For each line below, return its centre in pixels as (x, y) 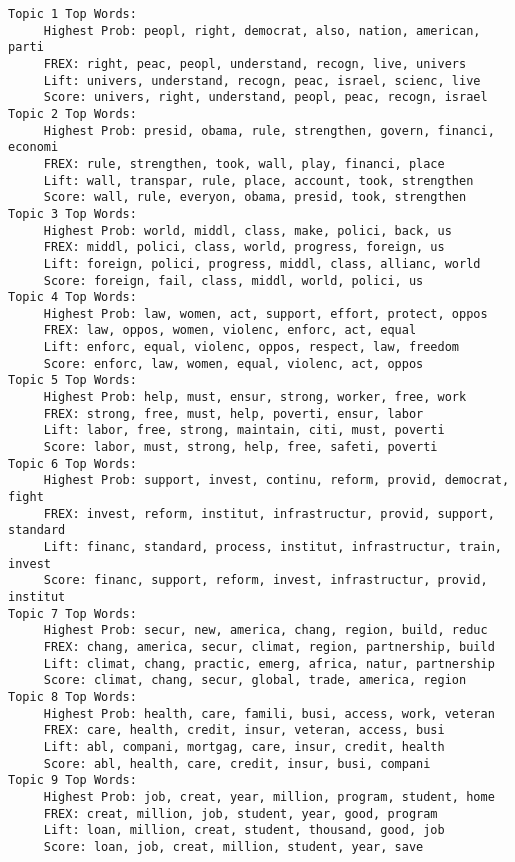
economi (33, 147)
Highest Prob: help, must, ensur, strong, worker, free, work (255, 397)
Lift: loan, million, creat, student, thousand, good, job (244, 830)
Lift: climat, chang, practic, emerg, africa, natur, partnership (269, 663)
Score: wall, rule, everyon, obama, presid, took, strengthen (255, 197)
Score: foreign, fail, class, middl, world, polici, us (233, 280)
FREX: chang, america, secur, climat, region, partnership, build (269, 646)
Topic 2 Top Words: (72, 113)
